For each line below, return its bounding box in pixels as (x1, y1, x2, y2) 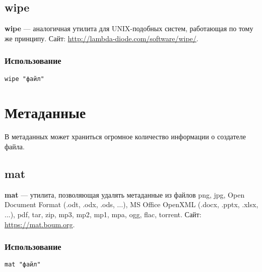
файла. (5, 141, 25, 151)
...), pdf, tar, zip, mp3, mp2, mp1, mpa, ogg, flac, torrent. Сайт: (5, 209, 202, 219)
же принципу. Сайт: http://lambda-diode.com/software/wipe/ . (5, 33, 199, 43)
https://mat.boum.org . (5, 219, 75, 229)
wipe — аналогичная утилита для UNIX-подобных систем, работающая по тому (5, 23, 253, 34)
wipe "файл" (5, 75, 44, 82)
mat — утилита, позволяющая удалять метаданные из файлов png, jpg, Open (5, 189, 245, 200)
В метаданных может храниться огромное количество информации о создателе (5, 131, 246, 142)
